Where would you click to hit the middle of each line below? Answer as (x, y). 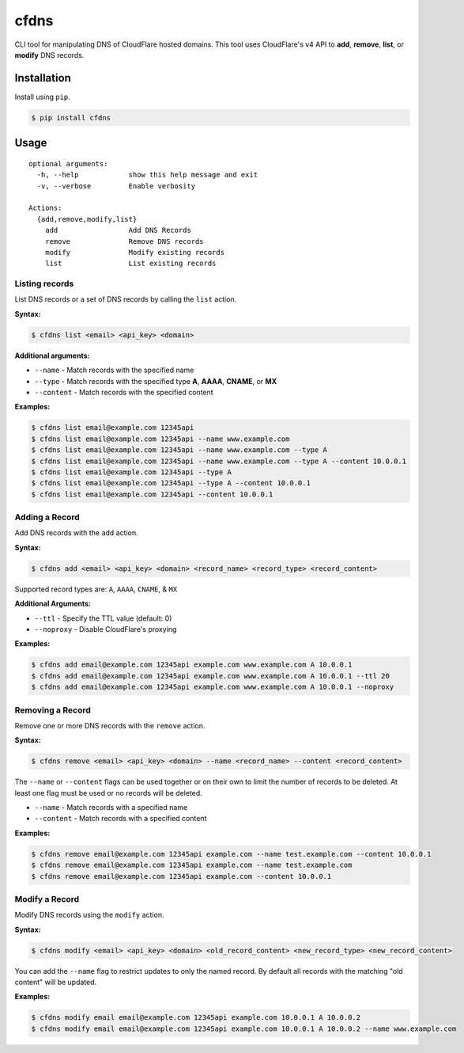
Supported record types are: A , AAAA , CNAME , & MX (96, 589)
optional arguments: (68, 163)
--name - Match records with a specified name (111, 808)
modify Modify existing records (135, 252)
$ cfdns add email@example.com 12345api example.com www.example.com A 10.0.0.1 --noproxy (213, 687)
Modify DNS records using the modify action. (89, 915)
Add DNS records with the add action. (76, 533)
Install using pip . (42, 97)
